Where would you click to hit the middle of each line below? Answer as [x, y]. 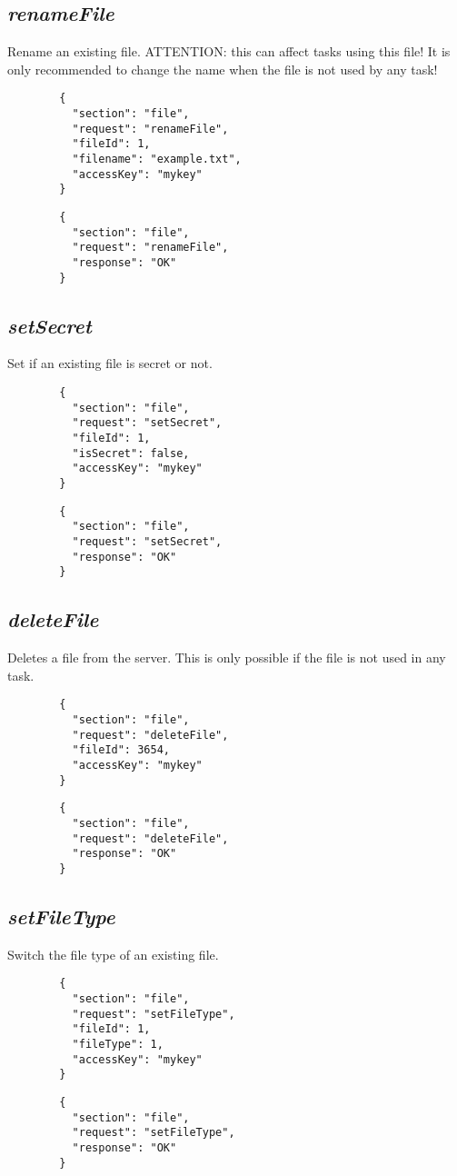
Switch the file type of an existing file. [113, 954]
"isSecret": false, [131, 453]
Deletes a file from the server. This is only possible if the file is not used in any [227, 658]
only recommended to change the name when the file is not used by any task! [223, 69]
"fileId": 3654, [121, 750]
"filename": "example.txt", [157, 159]
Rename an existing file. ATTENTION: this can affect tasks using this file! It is [229, 51]
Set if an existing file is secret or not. [110, 363]
